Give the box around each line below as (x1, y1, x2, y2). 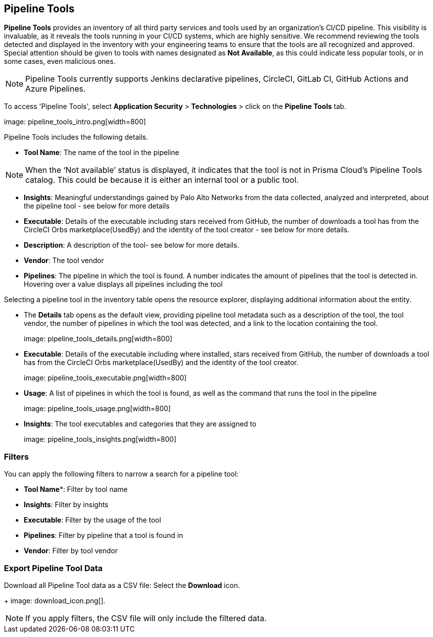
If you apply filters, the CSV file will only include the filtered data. (25, 613, 267, 623)
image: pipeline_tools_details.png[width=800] (24, 334, 173, 343)
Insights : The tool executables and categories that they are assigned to (24, 420, 256, 428)
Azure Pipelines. (25, 84, 86, 94)
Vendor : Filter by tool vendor (24, 546, 118, 555)
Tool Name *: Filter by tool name (24, 485, 128, 494)
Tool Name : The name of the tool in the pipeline (24, 148, 179, 157)
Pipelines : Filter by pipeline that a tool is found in (24, 531, 183, 540)
